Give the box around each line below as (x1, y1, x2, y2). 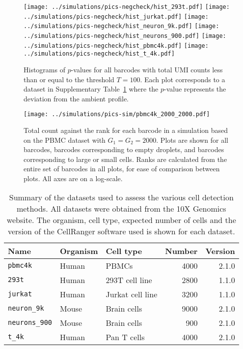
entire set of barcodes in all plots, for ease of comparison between (24, 163, 220, 174)
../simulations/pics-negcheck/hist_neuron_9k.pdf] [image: (24, 23, 219, 30)
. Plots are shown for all (156, 134, 228, 145)
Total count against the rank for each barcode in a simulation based (24, 125, 228, 135)
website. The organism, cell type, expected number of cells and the (6, 214, 236, 225)
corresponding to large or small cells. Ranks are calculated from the (24, 154, 227, 164)
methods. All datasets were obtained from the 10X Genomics (16, 202, 226, 214)
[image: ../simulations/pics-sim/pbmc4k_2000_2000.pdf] (24, 111, 210, 118)
